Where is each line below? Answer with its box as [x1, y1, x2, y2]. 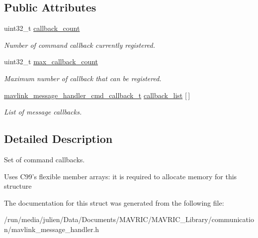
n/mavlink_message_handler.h [4, 224, 99, 234]
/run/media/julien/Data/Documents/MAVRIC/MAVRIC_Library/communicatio [4, 214, 254, 225]
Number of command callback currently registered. [4, 39, 156, 50]
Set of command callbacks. [4, 154, 85, 164]
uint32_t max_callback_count [4, 56, 98, 67]
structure [4, 181, 32, 191]
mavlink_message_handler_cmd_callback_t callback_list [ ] [4, 90, 190, 100]
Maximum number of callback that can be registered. [4, 73, 162, 83]
